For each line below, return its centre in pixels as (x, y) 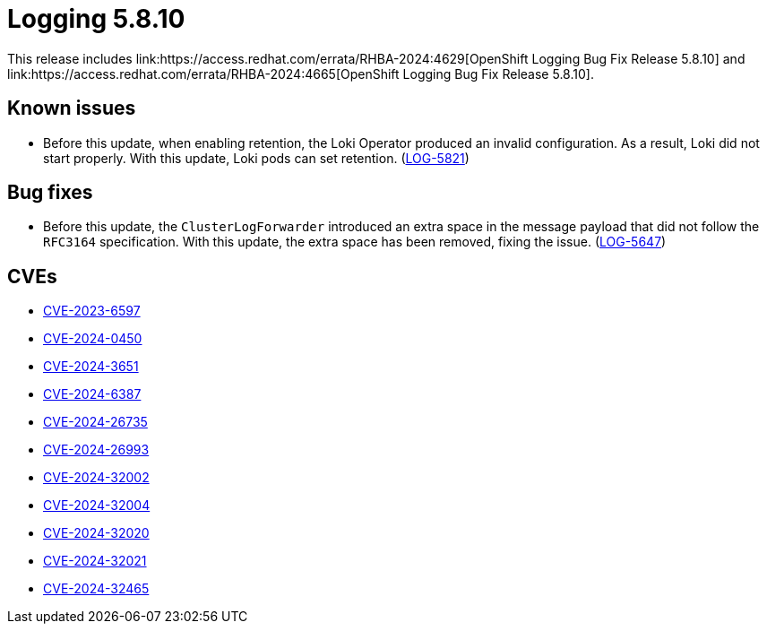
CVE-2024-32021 (95, 561)
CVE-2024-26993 (96, 450)
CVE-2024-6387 (92, 394)
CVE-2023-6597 (92, 311)
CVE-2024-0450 (93, 339)
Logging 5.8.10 (96, 19)
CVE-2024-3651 (91, 367)
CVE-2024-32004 (97, 506)
